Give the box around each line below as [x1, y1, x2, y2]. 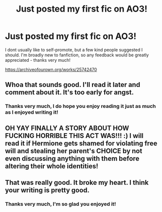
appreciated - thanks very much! [5, 57, 71, 63]
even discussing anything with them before [5, 154, 140, 162]
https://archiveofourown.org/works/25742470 [5, 67, 97, 72]
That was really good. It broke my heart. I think [5, 178, 149, 187]
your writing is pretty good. [5, 186, 90, 194]
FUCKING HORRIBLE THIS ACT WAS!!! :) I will [5, 131, 144, 140]
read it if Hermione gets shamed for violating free [5, 139, 158, 147]
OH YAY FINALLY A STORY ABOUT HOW [5, 124, 129, 132]
